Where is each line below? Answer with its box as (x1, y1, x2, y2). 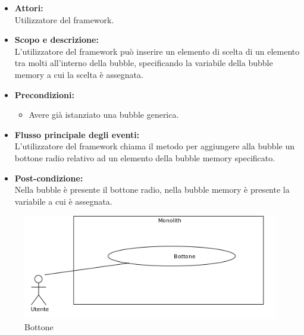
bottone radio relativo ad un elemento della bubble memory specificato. (14, 151, 275, 164)
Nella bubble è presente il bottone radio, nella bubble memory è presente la (14, 183, 290, 196)
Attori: (14, 2, 43, 14)
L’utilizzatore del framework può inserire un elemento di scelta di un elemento (14, 45, 300, 57)
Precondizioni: (14, 88, 74, 101)
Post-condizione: (14, 171, 83, 184)
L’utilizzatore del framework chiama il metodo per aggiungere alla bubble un (14, 140, 294, 152)
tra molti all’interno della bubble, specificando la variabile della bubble (14, 57, 273, 69)
